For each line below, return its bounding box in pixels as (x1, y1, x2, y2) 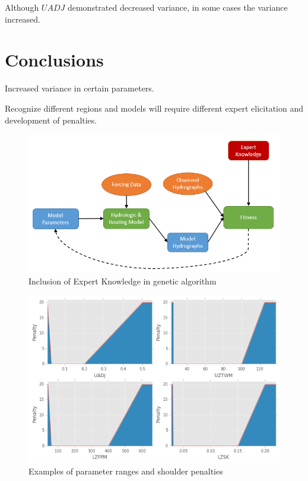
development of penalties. (5, 113, 97, 126)
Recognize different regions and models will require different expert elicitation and (5, 102, 304, 114)
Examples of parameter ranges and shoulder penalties (28, 465, 223, 477)
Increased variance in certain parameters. (5, 82, 154, 94)
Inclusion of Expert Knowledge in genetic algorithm (28, 274, 217, 287)
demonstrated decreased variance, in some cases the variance (67, 1, 288, 13)
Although (5, 1, 39, 13)
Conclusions (5, 48, 104, 72)
